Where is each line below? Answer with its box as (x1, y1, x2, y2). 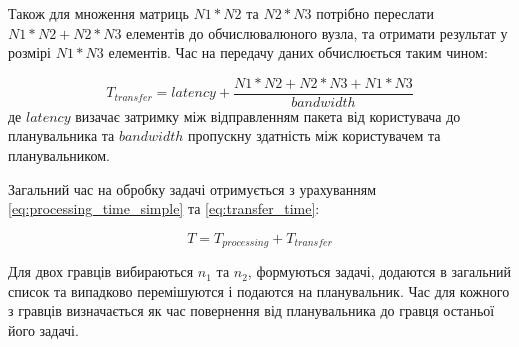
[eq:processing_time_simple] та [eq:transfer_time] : (8, 198, 320, 219)
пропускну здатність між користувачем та (188, 125, 441, 146)
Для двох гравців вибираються (8, 261, 194, 282)
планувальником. (8, 145, 110, 166)
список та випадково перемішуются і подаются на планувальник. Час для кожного (8, 280, 510, 301)
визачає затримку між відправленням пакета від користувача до (75, 105, 461, 126)
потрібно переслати (316, 3, 434, 23)
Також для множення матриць (8, 3, 189, 23)
